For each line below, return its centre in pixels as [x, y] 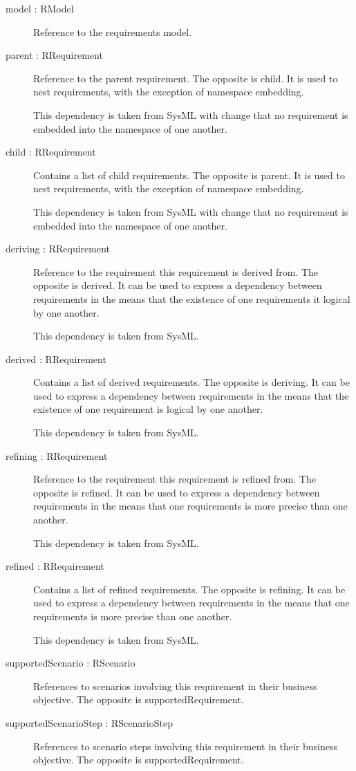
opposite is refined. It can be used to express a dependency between [177, 492]
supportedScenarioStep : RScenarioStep [89, 722]
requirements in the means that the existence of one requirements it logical [192, 298]
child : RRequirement [51, 152]
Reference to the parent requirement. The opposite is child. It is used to [186, 78]
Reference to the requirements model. [113, 31]
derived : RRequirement [56, 359]
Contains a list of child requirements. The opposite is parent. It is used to [189, 175]
